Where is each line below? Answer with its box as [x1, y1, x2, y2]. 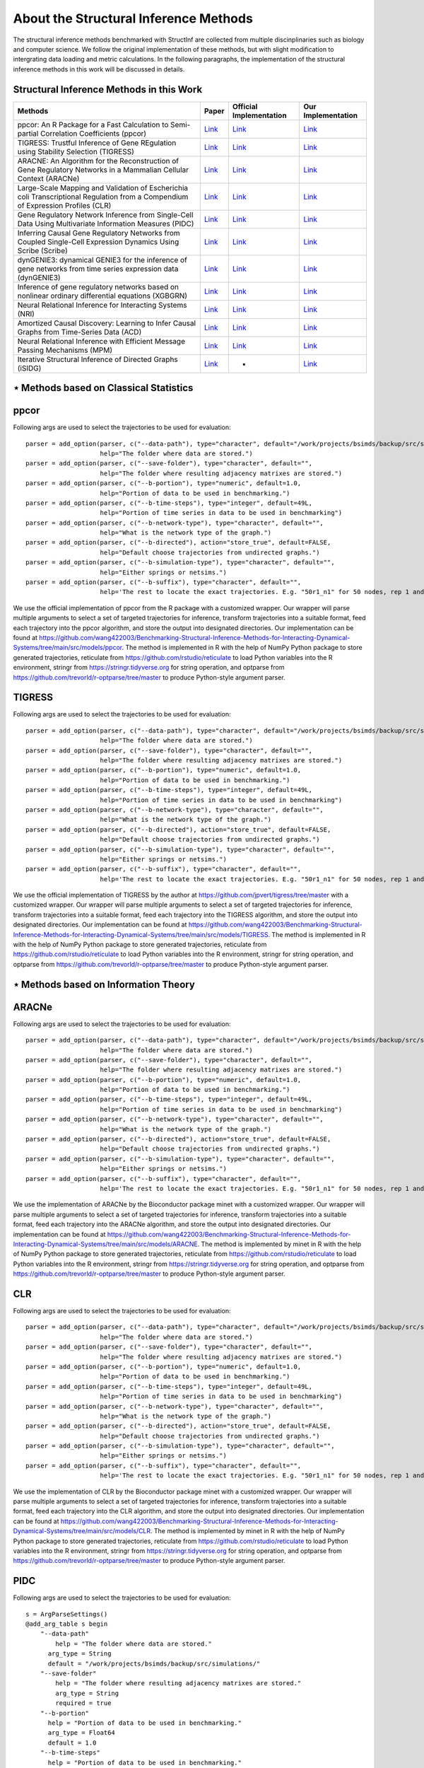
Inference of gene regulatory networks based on [17, 281, 179, 291]
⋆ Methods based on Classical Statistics [13, 382, 194, 394]
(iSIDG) [17, 363, 42, 373]
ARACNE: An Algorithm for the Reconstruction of [17, 156, 179, 165]
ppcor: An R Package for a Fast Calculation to [17, 120, 169, 129]
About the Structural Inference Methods [13, 11, 254, 26]
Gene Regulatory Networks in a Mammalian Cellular [17, 165, 189, 175]
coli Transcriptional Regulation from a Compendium [17, 192, 189, 202]
